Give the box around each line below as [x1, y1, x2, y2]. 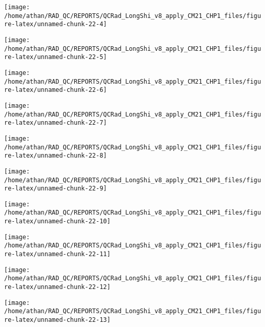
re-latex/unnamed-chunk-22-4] [4, 21, 107, 28]
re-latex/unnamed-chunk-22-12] [4, 283, 111, 291]
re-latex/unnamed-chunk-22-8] [4, 152, 107, 160]
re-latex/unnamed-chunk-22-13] [4, 316, 111, 324]
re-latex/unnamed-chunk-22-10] [4, 218, 111, 225]
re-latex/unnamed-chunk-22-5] [4, 53, 107, 61]
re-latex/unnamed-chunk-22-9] [4, 185, 107, 193]
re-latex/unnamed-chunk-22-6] [4, 86, 107, 94]
